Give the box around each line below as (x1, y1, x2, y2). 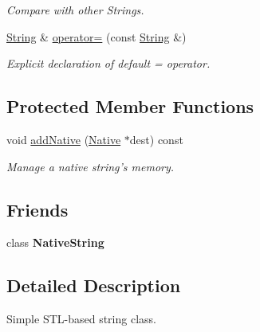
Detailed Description (6, 273, 181, 298)
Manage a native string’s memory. (6, 158, 175, 174)
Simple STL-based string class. (6, 311, 156, 327)
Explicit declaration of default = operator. (6, 55, 211, 72)
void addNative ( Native (6, 131, 121, 147)
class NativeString (6, 234, 104, 251)
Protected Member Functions (6, 94, 254, 119)
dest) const (129, 131, 183, 147)
